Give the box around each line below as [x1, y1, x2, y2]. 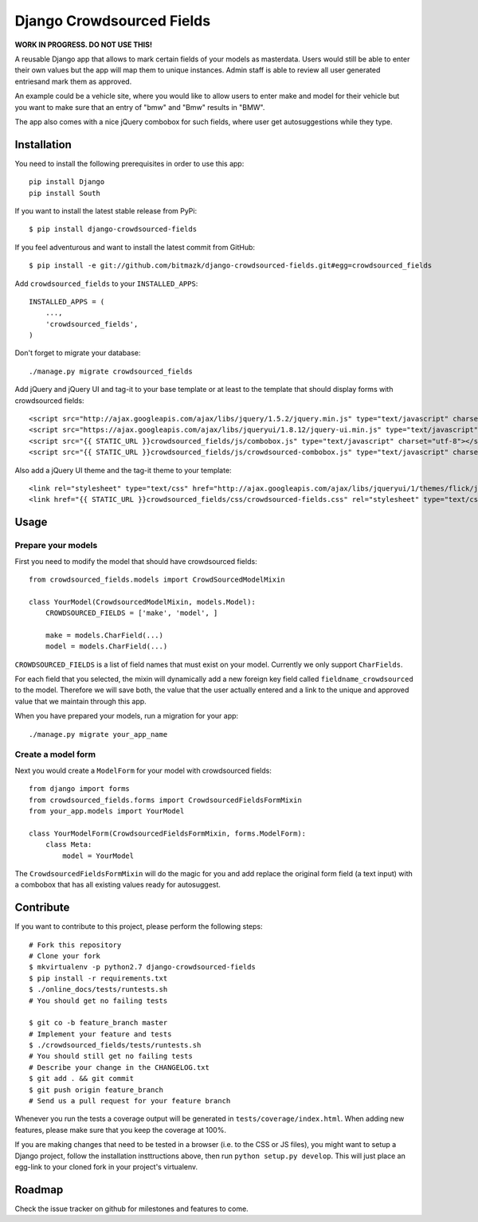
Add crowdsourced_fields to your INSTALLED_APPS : [14, 279, 198, 288]
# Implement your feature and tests [29, 1029, 172, 1039]
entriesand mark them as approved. [14, 76, 132, 86]
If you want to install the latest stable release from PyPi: [14, 206, 198, 215]
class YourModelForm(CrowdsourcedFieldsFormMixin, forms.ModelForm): [29, 828, 307, 838]
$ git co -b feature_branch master [29, 1018, 168, 1028]
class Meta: [45, 840, 92, 849]
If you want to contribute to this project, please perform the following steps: [14, 922, 263, 931]
